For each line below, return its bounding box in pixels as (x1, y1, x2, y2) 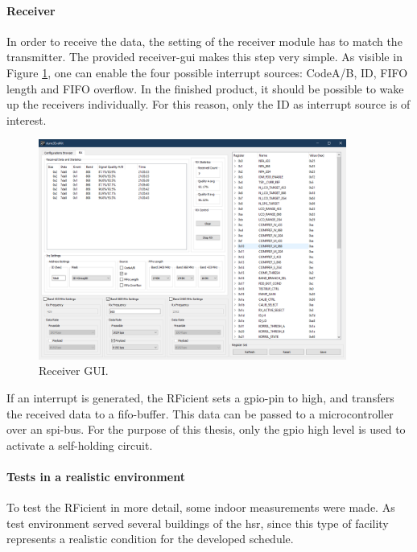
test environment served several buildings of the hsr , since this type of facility (6, 514, 389, 531)
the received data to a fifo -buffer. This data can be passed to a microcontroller (6, 405, 394, 422)
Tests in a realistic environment (6, 468, 185, 485)
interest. (6, 111, 47, 128)
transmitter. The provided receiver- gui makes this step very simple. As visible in (6, 48, 403, 65)
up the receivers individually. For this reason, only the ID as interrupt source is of (6, 96, 411, 113)
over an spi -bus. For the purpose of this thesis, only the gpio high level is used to (6, 421, 406, 438)
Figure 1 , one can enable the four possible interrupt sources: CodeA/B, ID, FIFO (6, 64, 408, 80)
